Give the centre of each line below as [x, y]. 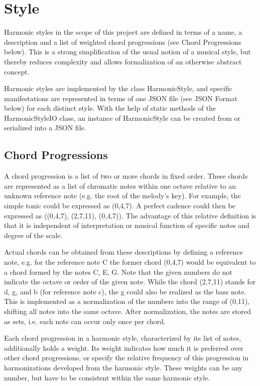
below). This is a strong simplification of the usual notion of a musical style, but [127, 52]
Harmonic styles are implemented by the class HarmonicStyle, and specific [118, 88]
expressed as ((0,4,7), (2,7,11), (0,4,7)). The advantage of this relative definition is [130, 215]
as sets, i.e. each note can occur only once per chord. [85, 321]
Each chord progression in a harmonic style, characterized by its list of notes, [123, 338]
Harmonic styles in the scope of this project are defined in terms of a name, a [123, 32]
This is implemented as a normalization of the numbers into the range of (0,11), [127, 301]
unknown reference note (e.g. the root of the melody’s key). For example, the [122, 196]
